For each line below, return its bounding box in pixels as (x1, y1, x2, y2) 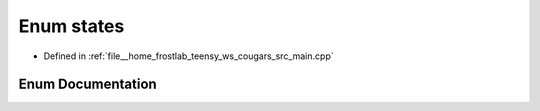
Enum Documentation (18, 76, 157, 93)
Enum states (18, 15, 125, 37)
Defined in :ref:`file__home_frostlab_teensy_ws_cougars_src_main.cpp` (43, 50, 334, 62)
